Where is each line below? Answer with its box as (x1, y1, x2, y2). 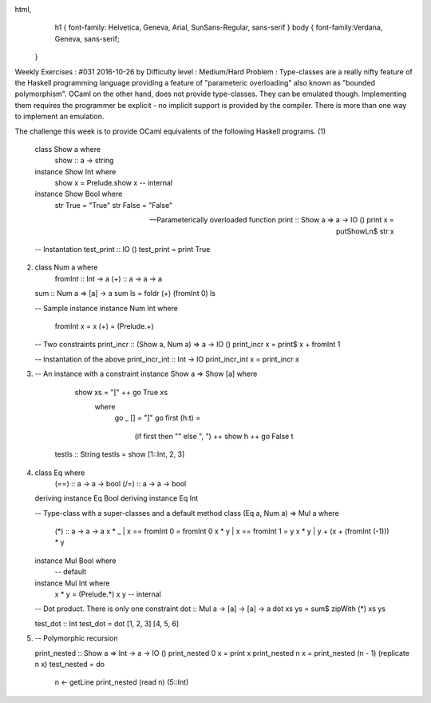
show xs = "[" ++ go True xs (74, 387, 168, 397)
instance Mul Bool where (34, 556, 117, 565)
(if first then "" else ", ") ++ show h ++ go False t (134, 431, 295, 441)
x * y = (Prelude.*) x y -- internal (54, 589, 161, 599)
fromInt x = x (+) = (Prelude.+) (54, 321, 155, 331)
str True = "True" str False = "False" (54, 200, 173, 210)
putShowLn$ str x (335, 226, 394, 236)
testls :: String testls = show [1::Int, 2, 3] (54, 449, 185, 459)
